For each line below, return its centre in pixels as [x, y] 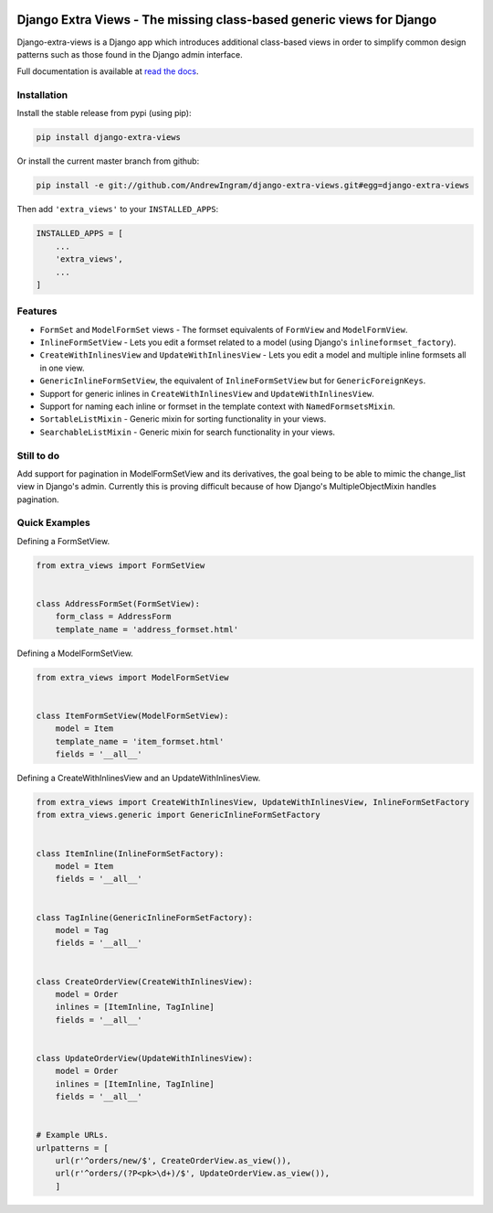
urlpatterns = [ [73, 1148]
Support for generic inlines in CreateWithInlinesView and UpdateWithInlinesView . [207, 393]
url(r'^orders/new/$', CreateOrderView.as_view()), [173, 1160]
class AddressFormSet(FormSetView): [118, 604]
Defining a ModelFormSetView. [75, 653]
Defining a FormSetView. [63, 541]
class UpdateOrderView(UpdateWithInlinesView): [144, 1058]
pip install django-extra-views [109, 138]
